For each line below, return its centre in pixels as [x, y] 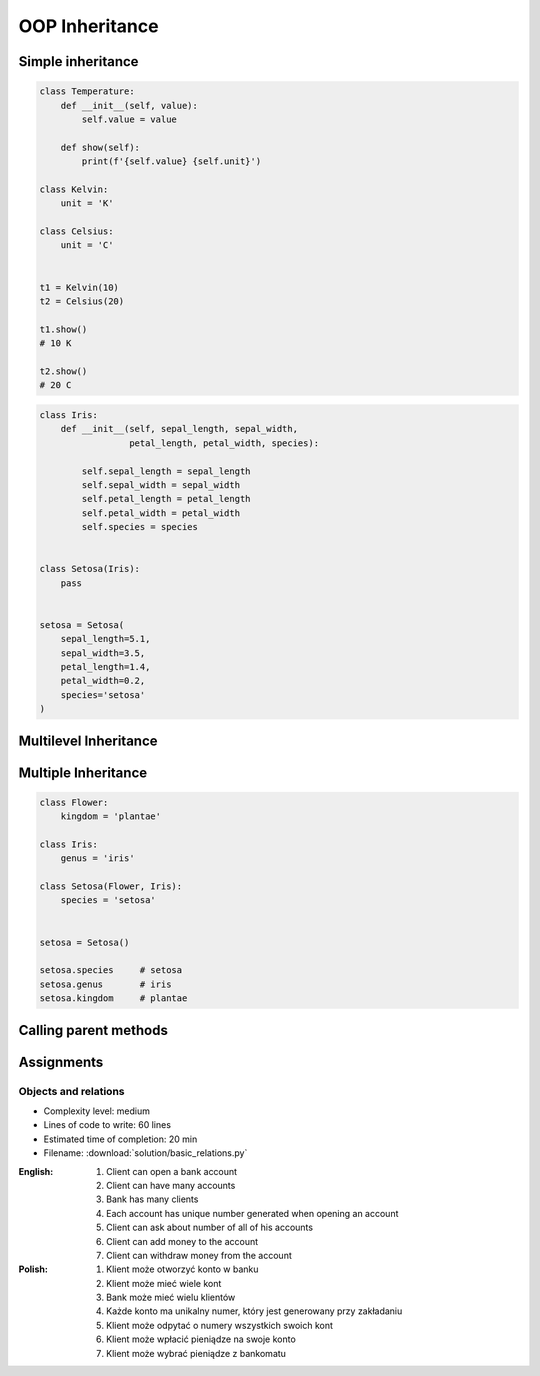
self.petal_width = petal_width [160, 513]
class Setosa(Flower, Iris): [111, 886]
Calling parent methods [93, 1030]
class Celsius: [76, 231]
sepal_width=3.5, [103, 653]
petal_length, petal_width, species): [224, 443]
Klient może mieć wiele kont [164, 1283]
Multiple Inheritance [83, 772]
